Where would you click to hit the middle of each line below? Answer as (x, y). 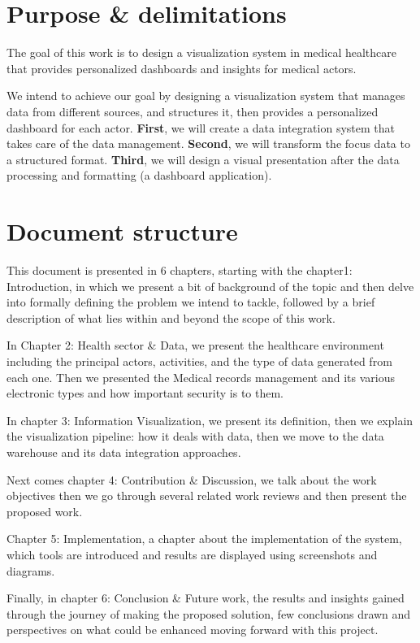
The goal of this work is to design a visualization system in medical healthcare (202, 52)
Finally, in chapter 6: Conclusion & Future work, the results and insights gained (206, 598)
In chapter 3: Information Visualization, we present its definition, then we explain (210, 420)
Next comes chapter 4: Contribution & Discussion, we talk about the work (192, 479)
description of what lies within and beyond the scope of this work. (171, 317)
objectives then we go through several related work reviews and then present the (207, 495)
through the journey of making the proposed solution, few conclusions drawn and (209, 613)
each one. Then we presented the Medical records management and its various (201, 377)
